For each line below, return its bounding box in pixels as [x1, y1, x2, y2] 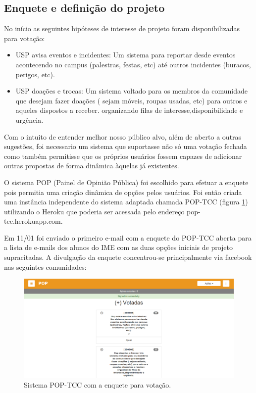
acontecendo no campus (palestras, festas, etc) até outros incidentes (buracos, [15, 59, 251, 69]
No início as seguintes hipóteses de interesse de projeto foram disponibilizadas [4, 23, 240, 34]
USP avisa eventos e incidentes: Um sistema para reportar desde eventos [15, 49, 236, 60]
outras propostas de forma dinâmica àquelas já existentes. [4, 160, 179, 171]
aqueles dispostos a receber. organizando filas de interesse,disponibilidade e [15, 105, 243, 115]
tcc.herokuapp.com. [4, 216, 63, 226]
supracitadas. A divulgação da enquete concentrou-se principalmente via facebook [4, 252, 252, 262]
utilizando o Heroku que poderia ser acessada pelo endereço [4, 206, 185, 216]
